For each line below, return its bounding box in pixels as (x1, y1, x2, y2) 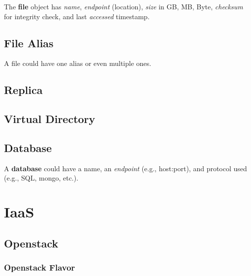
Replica (4, 82, 43, 97)
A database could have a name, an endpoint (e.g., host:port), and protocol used (4, 163, 247, 173)
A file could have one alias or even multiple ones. (4, 58, 152, 68)
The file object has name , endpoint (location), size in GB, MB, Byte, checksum (4, 1, 243, 11)
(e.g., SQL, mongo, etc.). (4, 173, 79, 183)
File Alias (4, 35, 54, 50)
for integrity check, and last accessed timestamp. (4, 11, 150, 21)
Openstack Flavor (4, 261, 75, 274)
